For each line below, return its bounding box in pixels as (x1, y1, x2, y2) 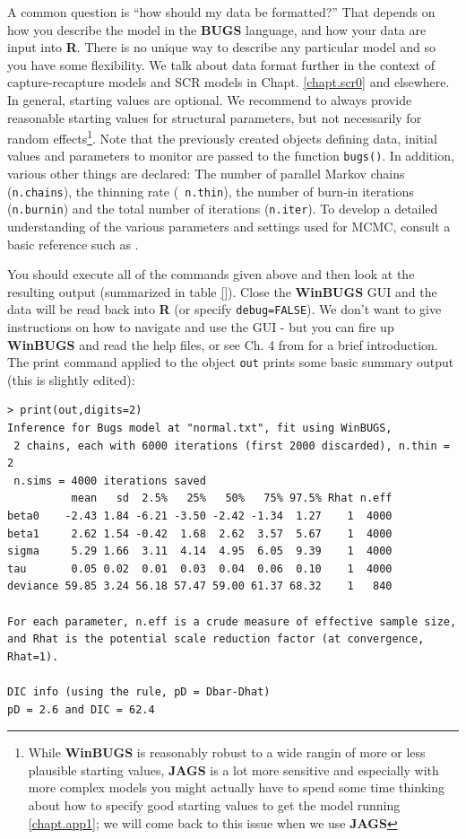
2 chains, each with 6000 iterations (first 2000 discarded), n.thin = (13, 439, 450, 452)
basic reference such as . (7, 234, 139, 253)
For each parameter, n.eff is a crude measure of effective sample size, (7, 615, 457, 628)
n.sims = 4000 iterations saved (13, 474, 206, 487)
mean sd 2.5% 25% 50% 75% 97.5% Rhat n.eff (71, 492, 393, 505)
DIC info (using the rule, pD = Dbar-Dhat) (7, 685, 271, 698)
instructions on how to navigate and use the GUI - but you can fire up (7, 318, 394, 336)
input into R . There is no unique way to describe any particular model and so (7, 38, 436, 57)
